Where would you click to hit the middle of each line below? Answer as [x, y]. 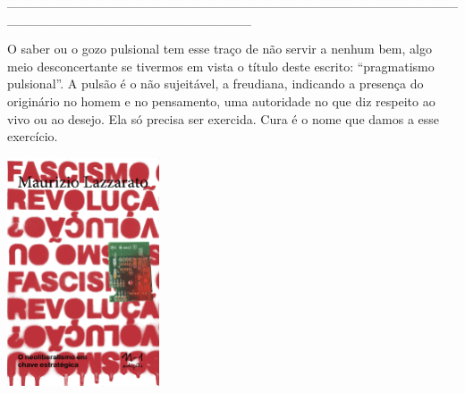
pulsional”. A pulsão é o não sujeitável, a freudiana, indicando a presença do [216, 84]
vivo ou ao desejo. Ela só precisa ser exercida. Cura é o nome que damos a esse [224, 118]
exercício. [33, 136]
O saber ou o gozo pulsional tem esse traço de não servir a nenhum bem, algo [220, 49]
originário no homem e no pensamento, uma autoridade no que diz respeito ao [221, 100]
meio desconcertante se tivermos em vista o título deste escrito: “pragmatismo [221, 66]
